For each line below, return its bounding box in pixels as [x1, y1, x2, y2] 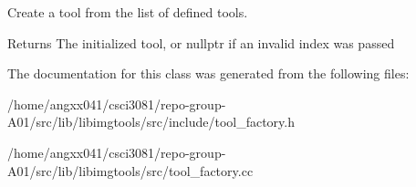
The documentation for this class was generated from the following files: [7, 64, 410, 83]
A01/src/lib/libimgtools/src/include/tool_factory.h [7, 112, 296, 131]
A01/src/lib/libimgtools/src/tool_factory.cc [7, 161, 254, 180]
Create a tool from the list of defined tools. [7, 3, 248, 21]
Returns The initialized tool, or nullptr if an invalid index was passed [7, 33, 395, 52]
